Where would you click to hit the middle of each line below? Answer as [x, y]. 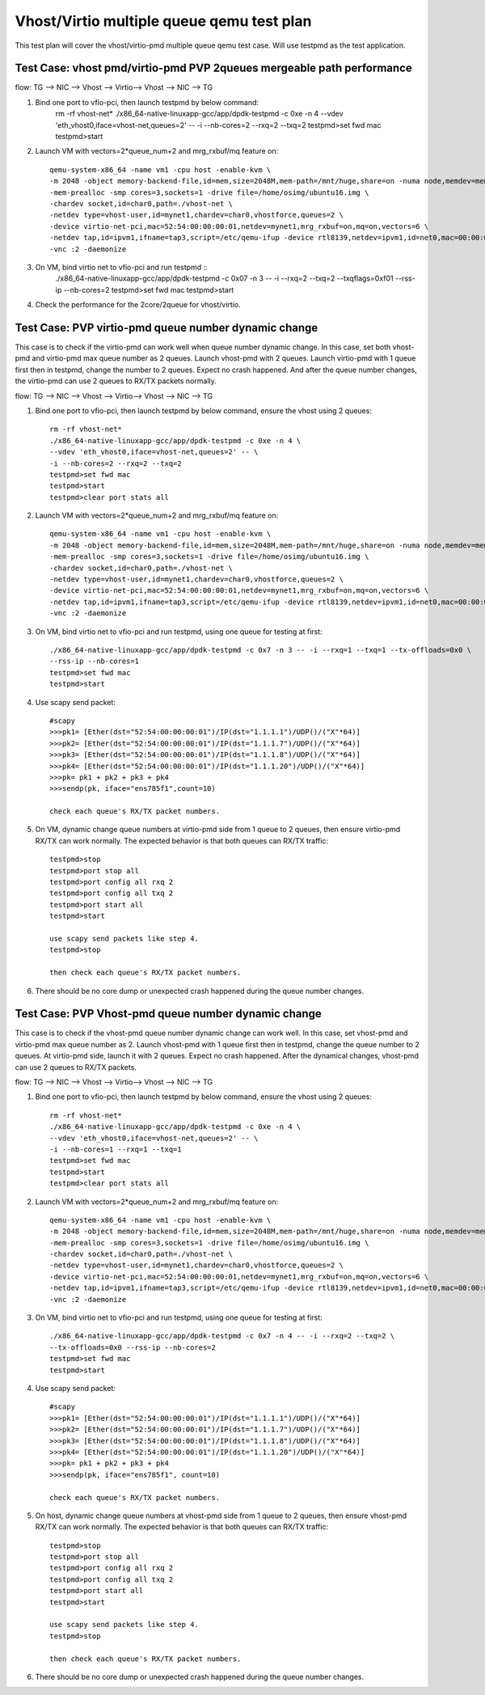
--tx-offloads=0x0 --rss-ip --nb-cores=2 [133, 1347]
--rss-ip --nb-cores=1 [95, 662]
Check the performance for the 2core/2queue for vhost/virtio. [138, 305]
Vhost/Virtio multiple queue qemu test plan [163, 21]
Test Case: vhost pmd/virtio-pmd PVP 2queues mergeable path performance [213, 68]
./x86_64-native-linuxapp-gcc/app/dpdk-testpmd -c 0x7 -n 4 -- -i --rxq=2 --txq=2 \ [222, 1336]
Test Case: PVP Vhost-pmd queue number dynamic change [169, 1014]
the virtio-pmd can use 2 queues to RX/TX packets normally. [116, 381]
